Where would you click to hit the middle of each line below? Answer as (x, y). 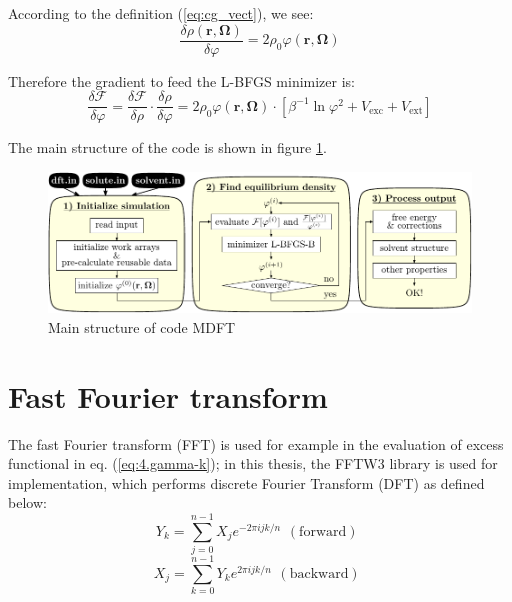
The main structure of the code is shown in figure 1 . (167, 147)
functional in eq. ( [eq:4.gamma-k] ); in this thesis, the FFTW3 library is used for (253, 463)
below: (27, 502)
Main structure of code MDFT (142, 326)
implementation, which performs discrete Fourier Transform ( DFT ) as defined (246, 482)
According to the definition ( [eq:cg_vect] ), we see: (161, 13)
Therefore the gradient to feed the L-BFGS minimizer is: (182, 80)
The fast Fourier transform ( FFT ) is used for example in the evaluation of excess (256, 443)
